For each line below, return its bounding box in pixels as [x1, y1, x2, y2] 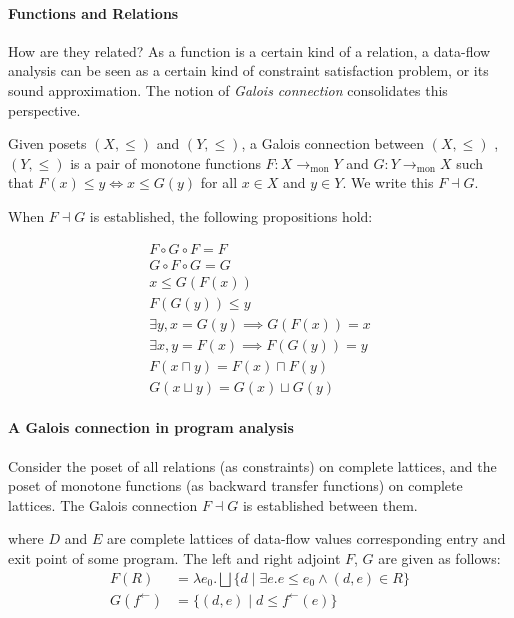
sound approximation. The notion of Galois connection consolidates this [8, 79, 448, 100]
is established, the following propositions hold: [89, 205, 373, 226]
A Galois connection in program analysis [8, 417, 294, 438]
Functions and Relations [8, 2, 179, 23]
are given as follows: [378, 547, 501, 568]
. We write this [342, 172, 434, 193]
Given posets [8, 133, 87, 154]
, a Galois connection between [241, 133, 424, 154]
